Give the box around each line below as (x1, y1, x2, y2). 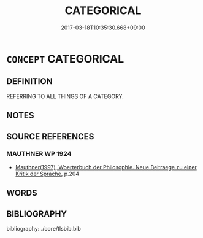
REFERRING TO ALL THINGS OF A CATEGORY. (6, 93, 124, 100)
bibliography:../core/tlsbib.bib (6, 225, 82, 232)
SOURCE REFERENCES (6, 131, 94, 142)
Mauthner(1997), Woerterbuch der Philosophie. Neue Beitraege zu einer (15, 163, 197, 171)
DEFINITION (6, 76, 53, 86)
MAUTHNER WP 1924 (6, 150, 72, 158)
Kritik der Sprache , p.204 (15, 170, 80, 177)
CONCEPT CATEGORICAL (6, 52, 124, 66)
